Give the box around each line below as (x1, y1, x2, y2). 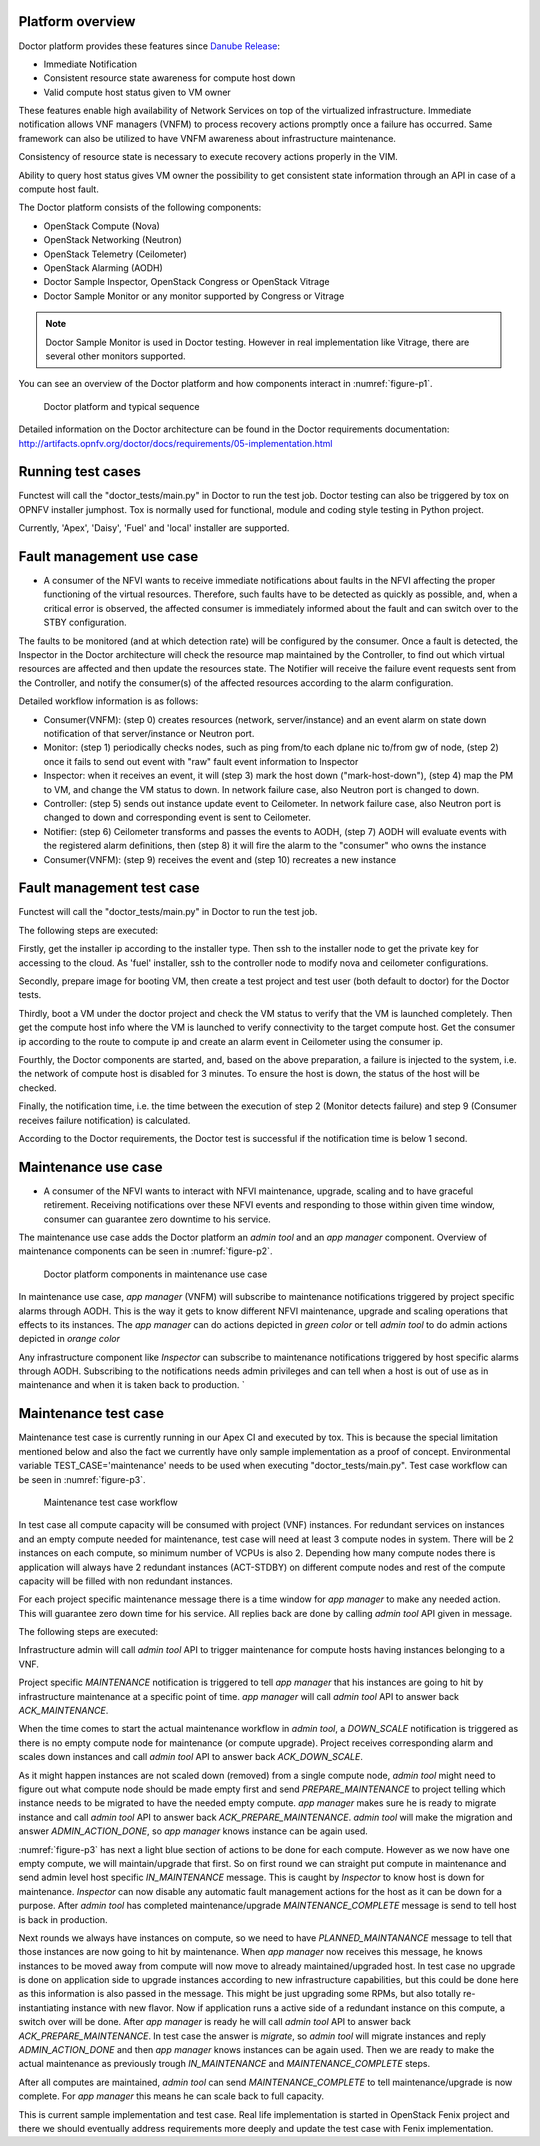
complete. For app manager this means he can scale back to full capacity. (18, 2090, 325, 2102)
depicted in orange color (18, 1333, 120, 1345)
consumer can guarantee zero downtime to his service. (43, 1213, 272, 1225)
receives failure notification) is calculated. (18, 1114, 191, 1126)
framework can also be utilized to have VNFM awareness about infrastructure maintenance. (18, 132, 397, 144)
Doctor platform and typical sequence (43, 400, 200, 412)
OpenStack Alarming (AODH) (43, 261, 164, 274)
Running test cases (18, 463, 142, 480)
